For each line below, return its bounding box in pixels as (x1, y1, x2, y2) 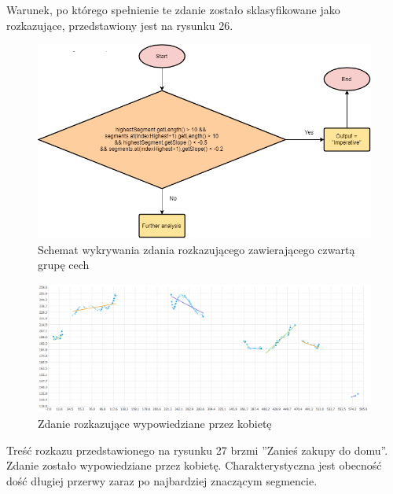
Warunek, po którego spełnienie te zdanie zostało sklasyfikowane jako (6, 2, 340, 17)
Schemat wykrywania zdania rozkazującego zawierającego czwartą (38, 241, 355, 257)
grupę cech (38, 256, 90, 273)
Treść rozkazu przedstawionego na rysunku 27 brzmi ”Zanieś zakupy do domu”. (6, 441, 388, 458)
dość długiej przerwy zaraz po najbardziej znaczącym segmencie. (6, 472, 318, 488)
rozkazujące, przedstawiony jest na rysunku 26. (6, 17, 233, 33)
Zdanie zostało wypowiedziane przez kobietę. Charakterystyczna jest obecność (6, 457, 382, 474)
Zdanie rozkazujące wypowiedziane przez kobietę (38, 415, 272, 432)
